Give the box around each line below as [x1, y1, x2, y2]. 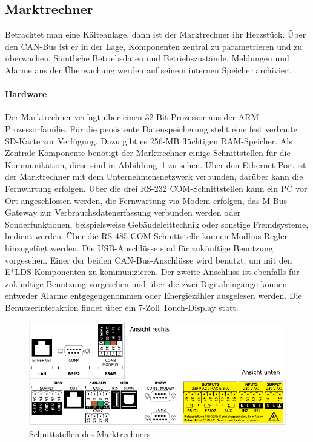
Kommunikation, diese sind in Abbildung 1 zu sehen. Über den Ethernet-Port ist [5, 158, 306, 171]
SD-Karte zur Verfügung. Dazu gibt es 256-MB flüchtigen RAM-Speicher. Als [5, 134, 292, 147]
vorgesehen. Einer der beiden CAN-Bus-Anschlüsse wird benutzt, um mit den [5, 253, 292, 266]
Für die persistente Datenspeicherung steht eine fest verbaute [70, 122, 297, 135]
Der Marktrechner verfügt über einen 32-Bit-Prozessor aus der [5, 110, 236, 123]
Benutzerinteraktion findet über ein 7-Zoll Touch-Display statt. [5, 301, 239, 313]
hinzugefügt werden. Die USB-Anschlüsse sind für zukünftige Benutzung [5, 241, 273, 254]
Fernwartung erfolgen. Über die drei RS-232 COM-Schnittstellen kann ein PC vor [5, 182, 308, 194]
